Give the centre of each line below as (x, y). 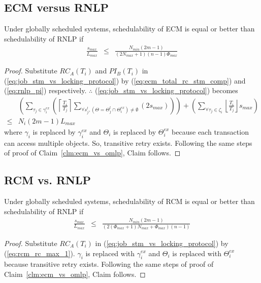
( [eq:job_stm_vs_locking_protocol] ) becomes (166, 90)
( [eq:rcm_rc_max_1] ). (40, 253)
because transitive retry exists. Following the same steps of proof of (109, 264)
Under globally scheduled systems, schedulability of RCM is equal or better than (129, 201)
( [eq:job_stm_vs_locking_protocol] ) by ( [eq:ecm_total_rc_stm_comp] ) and (125, 80)
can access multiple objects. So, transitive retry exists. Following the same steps (128, 143)
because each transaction (210, 131)
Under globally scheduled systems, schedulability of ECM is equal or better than (129, 29)
